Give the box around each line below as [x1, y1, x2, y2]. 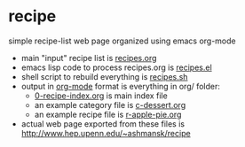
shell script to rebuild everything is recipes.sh [20, 71, 188, 81]
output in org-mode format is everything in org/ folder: [20, 81, 221, 91]
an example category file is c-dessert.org [34, 99, 186, 110]
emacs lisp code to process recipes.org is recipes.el [20, 62, 212, 73]
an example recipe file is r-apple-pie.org [34, 109, 182, 120]
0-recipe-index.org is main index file [34, 90, 168, 101]
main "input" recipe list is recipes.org [20, 52, 157, 63]
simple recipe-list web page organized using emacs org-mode [8, 35, 236, 46]
